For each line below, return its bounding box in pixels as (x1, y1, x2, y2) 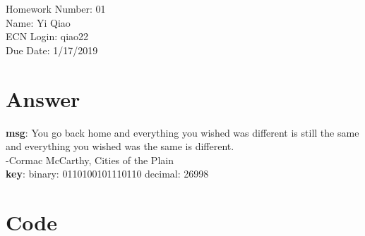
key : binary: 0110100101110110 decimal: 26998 (6, 166, 209, 181)
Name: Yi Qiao (6, 15, 71, 30)
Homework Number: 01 (6, 1, 106, 15)
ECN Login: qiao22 (6, 29, 89, 44)
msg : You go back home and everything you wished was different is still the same (6, 125, 359, 139)
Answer (6, 84, 80, 113)
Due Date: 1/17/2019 (6, 42, 98, 57)
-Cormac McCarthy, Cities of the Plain (6, 152, 174, 167)
